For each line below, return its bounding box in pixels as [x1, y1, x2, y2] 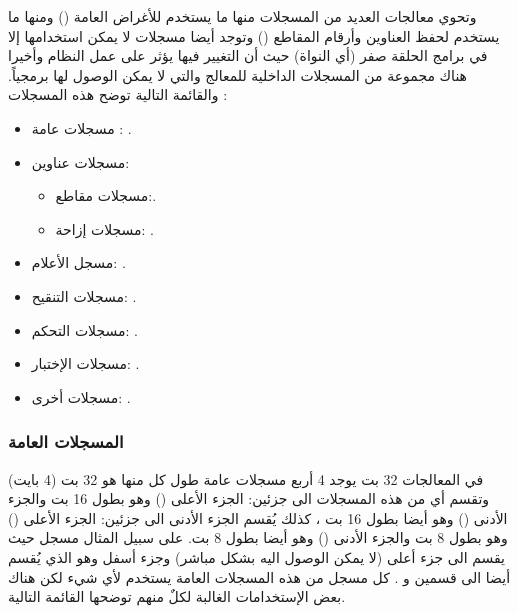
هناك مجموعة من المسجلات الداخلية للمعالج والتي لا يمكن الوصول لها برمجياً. [8, 64, 467, 85]
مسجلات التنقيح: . [31, 285, 137, 306]
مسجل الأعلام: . [31, 252, 126, 273]
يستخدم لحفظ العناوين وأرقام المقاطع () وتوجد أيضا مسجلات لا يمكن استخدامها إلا [8, 25, 500, 46]
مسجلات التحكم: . [31, 319, 138, 340]
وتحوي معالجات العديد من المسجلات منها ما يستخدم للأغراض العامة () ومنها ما [8, 6, 477, 26]
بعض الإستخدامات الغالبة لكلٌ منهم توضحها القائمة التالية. [8, 586, 346, 607]
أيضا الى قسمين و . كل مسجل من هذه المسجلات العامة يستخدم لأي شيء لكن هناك [8, 566, 511, 587]
